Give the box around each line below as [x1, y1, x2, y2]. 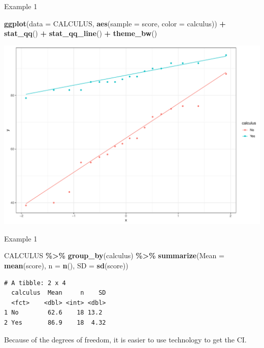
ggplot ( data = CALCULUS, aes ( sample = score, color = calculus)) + [4, 18, 226, 28]
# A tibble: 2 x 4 [4, 279, 66, 287]
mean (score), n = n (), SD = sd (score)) [4, 260, 128, 270]
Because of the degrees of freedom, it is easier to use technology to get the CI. [4, 334, 247, 344]
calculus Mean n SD [11, 289, 106, 297]
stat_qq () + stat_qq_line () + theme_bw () [4, 28, 157, 39]
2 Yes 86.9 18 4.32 [4, 319, 106, 326]
